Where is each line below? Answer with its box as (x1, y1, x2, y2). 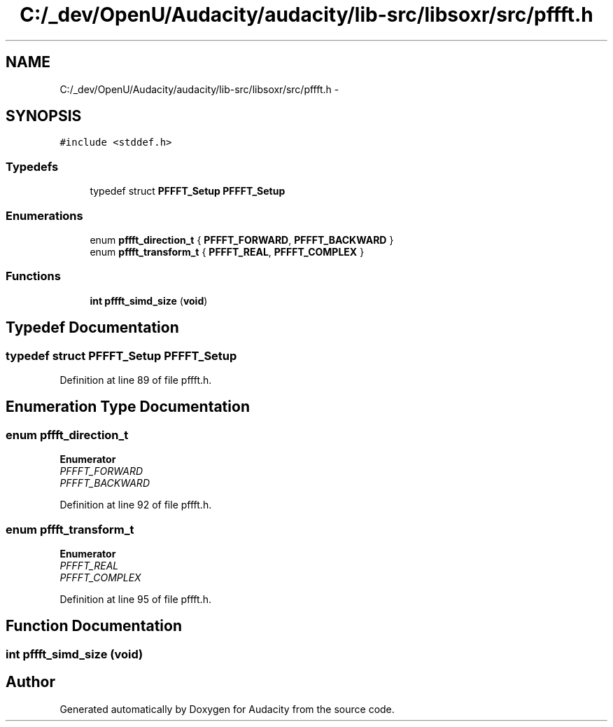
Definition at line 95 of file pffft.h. (59, 593, 211, 605)
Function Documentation (6, 617, 182, 635)
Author (6, 673, 55, 691)
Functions (6, 269, 61, 284)
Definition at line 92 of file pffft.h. (59, 499, 212, 511)
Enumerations (6, 208, 83, 223)
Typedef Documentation (6, 319, 179, 337)
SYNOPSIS (6, 107, 82, 125)
